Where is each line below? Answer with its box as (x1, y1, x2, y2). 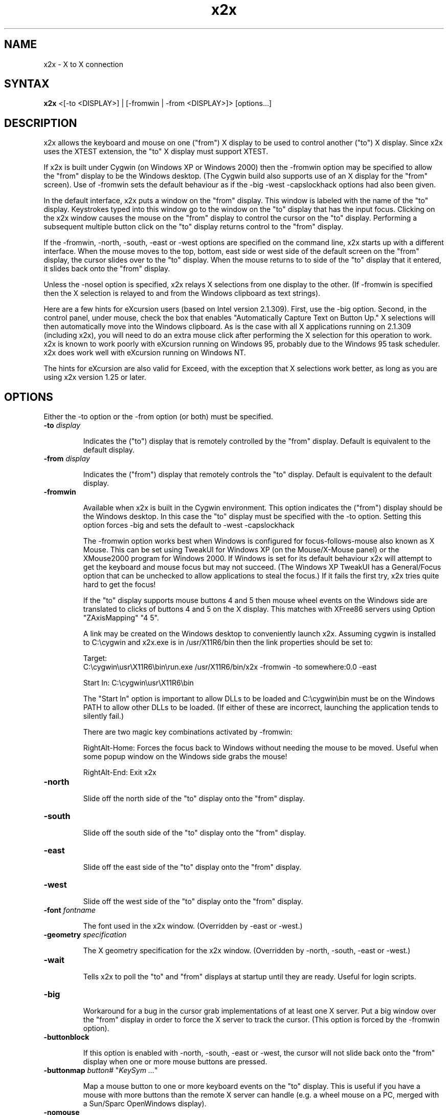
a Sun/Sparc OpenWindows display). (83, 1099, 207, 1108)
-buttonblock (43, 1033, 89, 1042)
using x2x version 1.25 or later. (43, 373, 146, 382)
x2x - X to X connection (43, 59, 124, 69)
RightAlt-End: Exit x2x (83, 768, 156, 777)
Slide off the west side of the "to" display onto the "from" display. (83, 897, 303, 906)
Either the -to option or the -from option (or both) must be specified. (43, 412, 273, 421)
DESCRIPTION (4, 116, 77, 130)
